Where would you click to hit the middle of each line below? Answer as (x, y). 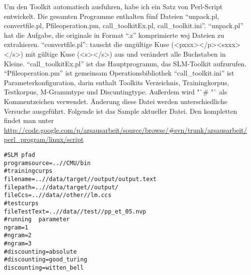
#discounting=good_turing (46, 260)
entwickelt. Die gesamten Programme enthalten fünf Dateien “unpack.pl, (112, 16)
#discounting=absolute (40, 252)
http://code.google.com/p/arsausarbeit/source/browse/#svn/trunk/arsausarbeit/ (125, 130)
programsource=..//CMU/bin (47, 163)
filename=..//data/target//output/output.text (80, 179)
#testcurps (21, 203)
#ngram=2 (18, 236)
